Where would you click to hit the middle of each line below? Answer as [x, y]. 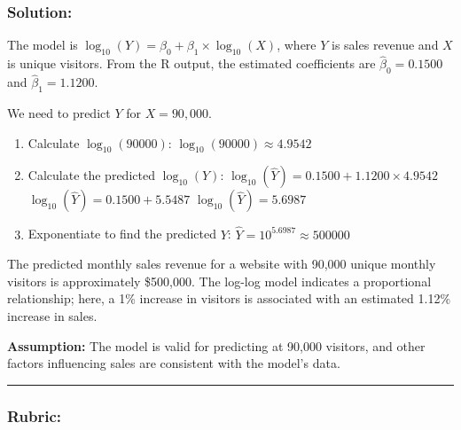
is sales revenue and [385, 45]
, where [297, 45]
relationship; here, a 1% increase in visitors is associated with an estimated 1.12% [229, 298]
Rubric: [35, 415]
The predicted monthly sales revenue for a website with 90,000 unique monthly [222, 264]
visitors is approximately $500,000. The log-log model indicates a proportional [219, 281]
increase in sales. [52, 316]
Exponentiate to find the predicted [122, 234]
